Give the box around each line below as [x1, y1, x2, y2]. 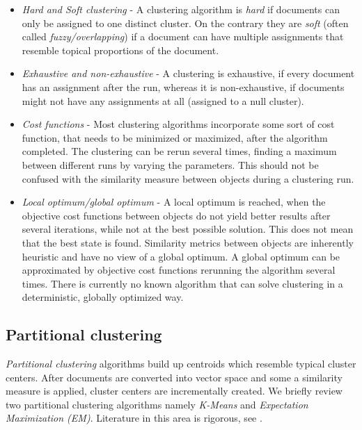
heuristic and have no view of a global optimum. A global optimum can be [22, 249, 340, 263]
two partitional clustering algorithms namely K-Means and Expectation [6, 397, 308, 411]
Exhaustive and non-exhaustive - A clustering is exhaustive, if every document [22, 66, 355, 81]
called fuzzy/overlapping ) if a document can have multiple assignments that [22, 29, 344, 44]
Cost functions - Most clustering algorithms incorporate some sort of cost [22, 117, 335, 131]
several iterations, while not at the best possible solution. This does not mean [22, 222, 354, 236]
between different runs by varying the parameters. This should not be [22, 157, 319, 172]
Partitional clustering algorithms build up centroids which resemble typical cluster [6, 356, 356, 371]
